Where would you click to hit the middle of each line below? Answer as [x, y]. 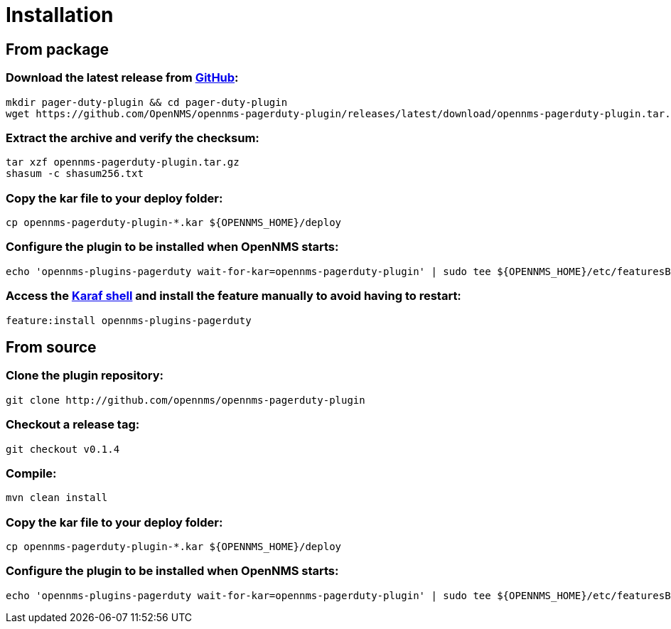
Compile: [31, 473]
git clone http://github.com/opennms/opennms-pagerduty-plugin [186, 400]
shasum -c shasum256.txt [75, 174]
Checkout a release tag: [73, 425]
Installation [60, 15]
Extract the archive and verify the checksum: [133, 138]
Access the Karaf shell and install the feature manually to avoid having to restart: [233, 296]
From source [51, 347]
